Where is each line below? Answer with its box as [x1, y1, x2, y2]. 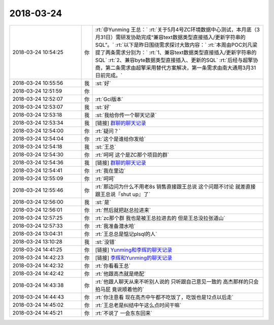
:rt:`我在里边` [95, 167, 126, 174]
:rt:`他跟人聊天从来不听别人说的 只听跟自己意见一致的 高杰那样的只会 [95, 278, 259, 285]
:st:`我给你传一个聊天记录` [95, 111, 157, 119]
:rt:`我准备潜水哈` [95, 222, 136, 229]
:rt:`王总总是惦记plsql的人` [95, 230, 157, 238]
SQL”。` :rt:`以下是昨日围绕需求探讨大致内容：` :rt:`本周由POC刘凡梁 [95, 41, 258, 48]
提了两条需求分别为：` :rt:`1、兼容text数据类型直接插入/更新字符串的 [95, 49, 257, 56]
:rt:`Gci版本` [95, 96, 124, 103]
